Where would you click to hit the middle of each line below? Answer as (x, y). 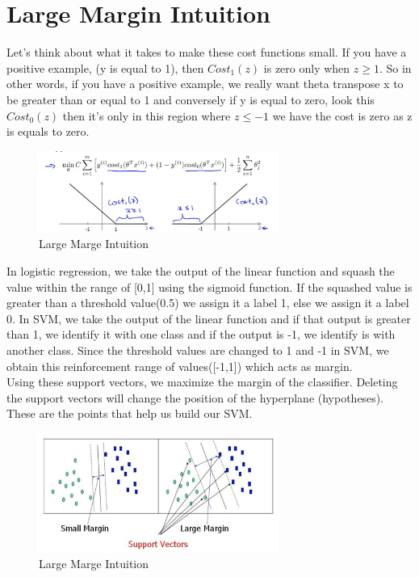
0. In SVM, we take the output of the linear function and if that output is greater (209, 318)
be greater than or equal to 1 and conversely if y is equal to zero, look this (191, 99)
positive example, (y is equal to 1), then (105, 67)
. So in (395, 67)
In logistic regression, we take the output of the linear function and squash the (201, 271)
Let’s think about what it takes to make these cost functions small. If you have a (207, 52)
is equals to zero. (48, 131)
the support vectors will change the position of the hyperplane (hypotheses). (195, 397)
